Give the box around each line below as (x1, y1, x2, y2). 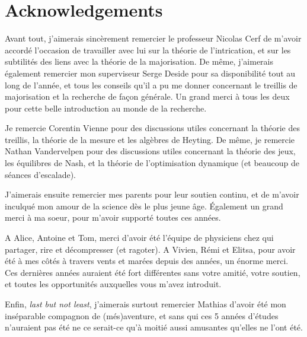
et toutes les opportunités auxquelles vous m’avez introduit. (5, 278, 222, 290)
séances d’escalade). (5, 168, 76, 180)
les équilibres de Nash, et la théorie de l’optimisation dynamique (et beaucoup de (5, 157, 299, 169)
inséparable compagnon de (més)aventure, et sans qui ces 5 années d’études (5, 309, 279, 322)
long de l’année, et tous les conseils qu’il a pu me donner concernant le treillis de (5, 78, 298, 91)
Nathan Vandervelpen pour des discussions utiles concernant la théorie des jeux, (5, 145, 296, 157)
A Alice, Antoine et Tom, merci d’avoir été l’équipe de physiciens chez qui (5, 231, 274, 244)
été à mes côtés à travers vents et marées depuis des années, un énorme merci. (5, 255, 289, 267)
